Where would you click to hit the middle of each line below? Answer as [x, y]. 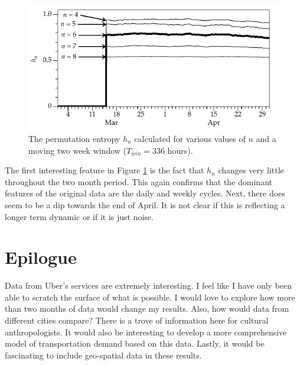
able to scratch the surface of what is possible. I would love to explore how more [150, 297]
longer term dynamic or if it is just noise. [79, 216]
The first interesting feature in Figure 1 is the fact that [105, 170]
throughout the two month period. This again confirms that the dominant [138, 181]
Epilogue [41, 257]
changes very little [251, 170]
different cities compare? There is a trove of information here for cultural [137, 320]
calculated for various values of [190, 138]
